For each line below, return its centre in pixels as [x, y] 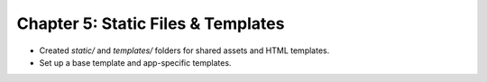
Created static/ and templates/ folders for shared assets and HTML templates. [184, 50]
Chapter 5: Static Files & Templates [151, 23]
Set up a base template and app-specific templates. [135, 62]
